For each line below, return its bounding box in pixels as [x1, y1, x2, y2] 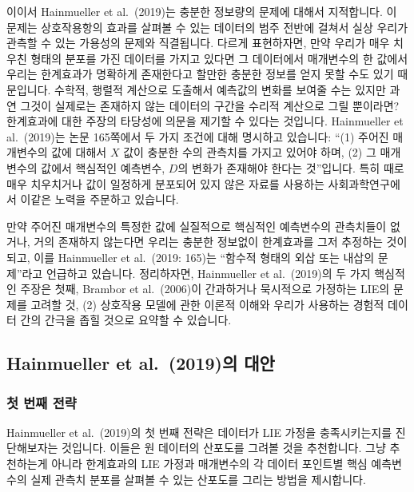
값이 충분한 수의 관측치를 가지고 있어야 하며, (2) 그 [123, 144, 376, 161]
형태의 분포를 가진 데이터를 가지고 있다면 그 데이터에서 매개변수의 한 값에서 [30, 50, 408, 66]
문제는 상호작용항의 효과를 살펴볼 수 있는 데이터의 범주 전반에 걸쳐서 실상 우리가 [6, 18, 408, 35]
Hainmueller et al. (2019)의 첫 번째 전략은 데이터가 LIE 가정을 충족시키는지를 [6, 423, 392, 440]
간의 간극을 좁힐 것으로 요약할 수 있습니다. [20, 311, 232, 328]
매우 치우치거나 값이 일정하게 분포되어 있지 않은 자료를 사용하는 [6, 175, 324, 192]
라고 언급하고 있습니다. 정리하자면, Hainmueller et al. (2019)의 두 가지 [22, 264, 371, 281]
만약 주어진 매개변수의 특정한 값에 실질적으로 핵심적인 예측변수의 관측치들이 [6, 217, 387, 234]
